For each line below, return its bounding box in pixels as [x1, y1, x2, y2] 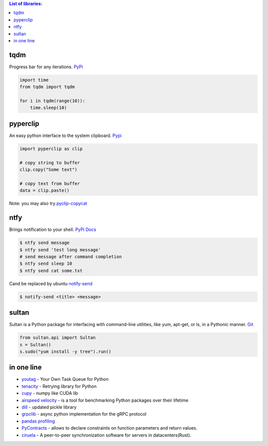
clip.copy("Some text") [19, 167, 78, 173]
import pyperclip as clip [19, 146, 83, 151]
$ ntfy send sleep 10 [19, 261, 72, 266]
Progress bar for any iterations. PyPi [9, 64, 83, 70]
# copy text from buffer [19, 181, 80, 186]
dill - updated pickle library [21, 404, 77, 410]
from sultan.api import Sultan [19, 335, 96, 340]
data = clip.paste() [19, 188, 69, 194]
